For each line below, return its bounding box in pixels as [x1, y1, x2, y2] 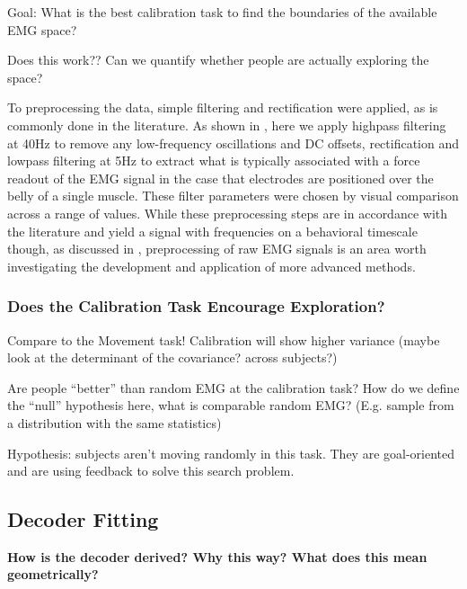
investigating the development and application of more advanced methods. [7, 256, 416, 275]
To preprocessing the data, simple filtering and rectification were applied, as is [7, 98, 438, 117]
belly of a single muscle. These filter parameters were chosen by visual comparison [7, 186, 459, 205]
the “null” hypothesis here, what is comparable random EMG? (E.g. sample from [7, 396, 454, 415]
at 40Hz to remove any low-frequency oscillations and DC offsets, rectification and [7, 133, 460, 152]
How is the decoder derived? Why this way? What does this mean [7, 547, 427, 566]
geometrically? [7, 565, 99, 584]
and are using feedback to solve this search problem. [7, 461, 295, 480]
